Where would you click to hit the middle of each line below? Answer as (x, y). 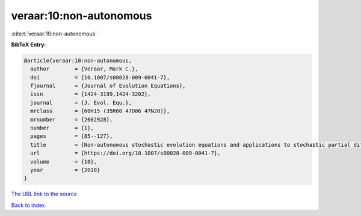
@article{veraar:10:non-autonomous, (78, 60)
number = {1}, (62, 128)
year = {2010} (65, 170)
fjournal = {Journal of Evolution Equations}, (108, 86)
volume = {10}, (64, 162)
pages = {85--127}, (72, 136)
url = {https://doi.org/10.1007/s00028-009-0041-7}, (125, 153)
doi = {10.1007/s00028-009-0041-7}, (100, 77)
